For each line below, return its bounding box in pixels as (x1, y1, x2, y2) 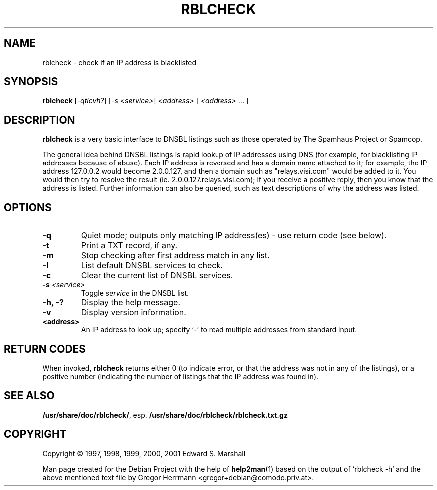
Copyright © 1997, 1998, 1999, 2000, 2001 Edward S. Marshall (42, 449, 246, 458)
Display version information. (81, 307, 186, 318)
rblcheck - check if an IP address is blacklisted (42, 58, 197, 67)
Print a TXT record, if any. (81, 240, 178, 251)
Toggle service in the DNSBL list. (81, 289, 189, 298)
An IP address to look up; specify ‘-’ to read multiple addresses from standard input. (81, 326, 357, 334)
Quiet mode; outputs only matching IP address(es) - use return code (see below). (81, 230, 387, 241)
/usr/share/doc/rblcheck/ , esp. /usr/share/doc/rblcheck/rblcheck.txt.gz (42, 410, 288, 419)
